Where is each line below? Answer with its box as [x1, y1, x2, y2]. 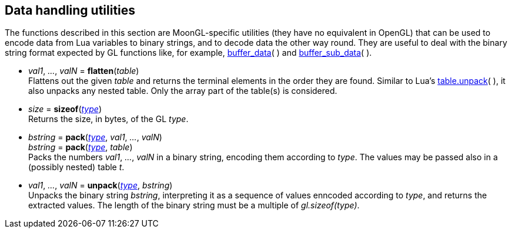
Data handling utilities [5, 3, 136, 18]
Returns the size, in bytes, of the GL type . [28, 114, 189, 124]
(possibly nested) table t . [28, 162, 125, 173]
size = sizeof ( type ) [28, 104, 102, 114]
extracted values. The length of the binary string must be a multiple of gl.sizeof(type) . [28, 200, 360, 211]
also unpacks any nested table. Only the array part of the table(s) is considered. [28, 86, 337, 96]
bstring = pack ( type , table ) [28, 142, 133, 153]
